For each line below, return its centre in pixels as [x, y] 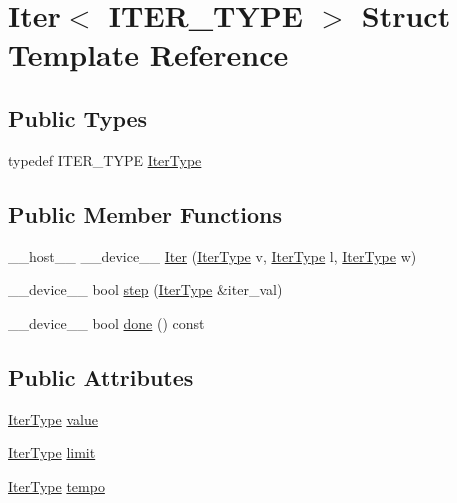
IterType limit [52, 452]
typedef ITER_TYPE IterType [105, 159]
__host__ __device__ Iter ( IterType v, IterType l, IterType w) [212, 255]
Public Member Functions [145, 213]
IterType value [53, 418]
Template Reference [148, 54]
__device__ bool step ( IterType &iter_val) [145, 289]
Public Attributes [101, 376]
